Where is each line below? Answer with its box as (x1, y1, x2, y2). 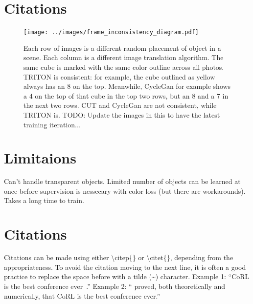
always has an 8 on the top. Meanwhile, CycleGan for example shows (23, 81, 231, 91)
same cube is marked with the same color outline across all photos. (23, 61, 224, 72)
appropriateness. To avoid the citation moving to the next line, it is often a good (4, 262, 246, 272)
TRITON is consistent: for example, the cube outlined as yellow (23, 71, 215, 81)
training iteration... (23, 119, 81, 129)
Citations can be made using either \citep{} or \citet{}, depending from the (4, 252, 233, 263)
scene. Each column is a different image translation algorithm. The (23, 52, 224, 62)
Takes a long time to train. (4, 195, 84, 205)
